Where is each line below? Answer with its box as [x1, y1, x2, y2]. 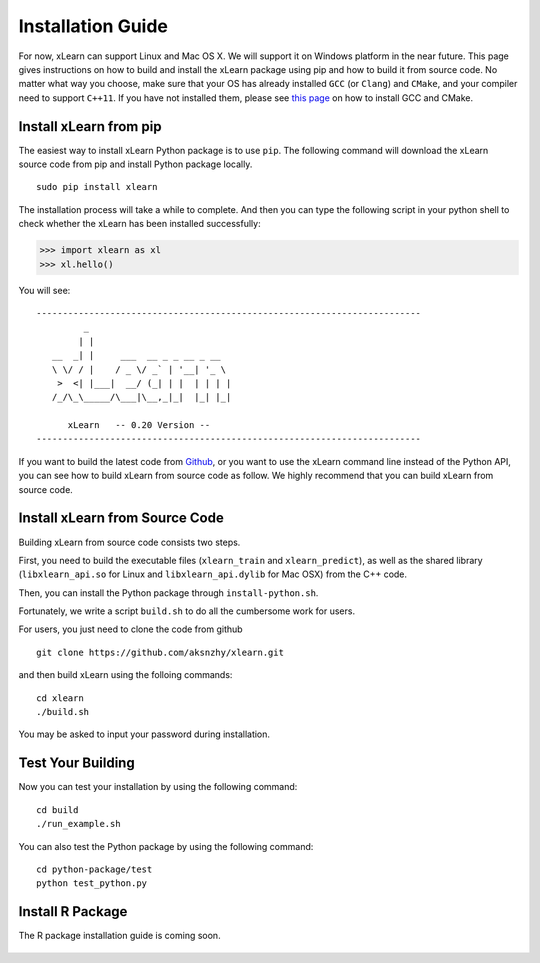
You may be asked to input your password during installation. [18, 728, 270, 740]
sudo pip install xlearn [36, 181, 158, 193]
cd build [36, 804, 79, 815]
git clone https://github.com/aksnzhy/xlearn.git [36, 646, 285, 658]
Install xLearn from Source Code [18, 510, 224, 527]
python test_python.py [36, 878, 148, 889]
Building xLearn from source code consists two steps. [18, 536, 241, 548]
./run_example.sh [36, 818, 121, 830]
